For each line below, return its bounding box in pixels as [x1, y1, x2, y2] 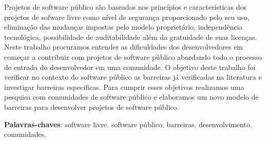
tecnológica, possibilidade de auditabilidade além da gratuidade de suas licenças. [4, 31, 257, 42]
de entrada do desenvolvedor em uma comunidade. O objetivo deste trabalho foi [4, 61, 256, 72]
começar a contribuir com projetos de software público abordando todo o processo [4, 51, 262, 62]
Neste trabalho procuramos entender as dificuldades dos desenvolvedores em [4, 41, 243, 52]
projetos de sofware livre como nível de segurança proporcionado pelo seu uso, [4, 11, 250, 22]
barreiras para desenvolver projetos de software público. [4, 101, 179, 112]
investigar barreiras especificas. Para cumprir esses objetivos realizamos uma [4, 81, 244, 92]
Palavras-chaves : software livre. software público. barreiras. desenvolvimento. [4, 119, 252, 129]
